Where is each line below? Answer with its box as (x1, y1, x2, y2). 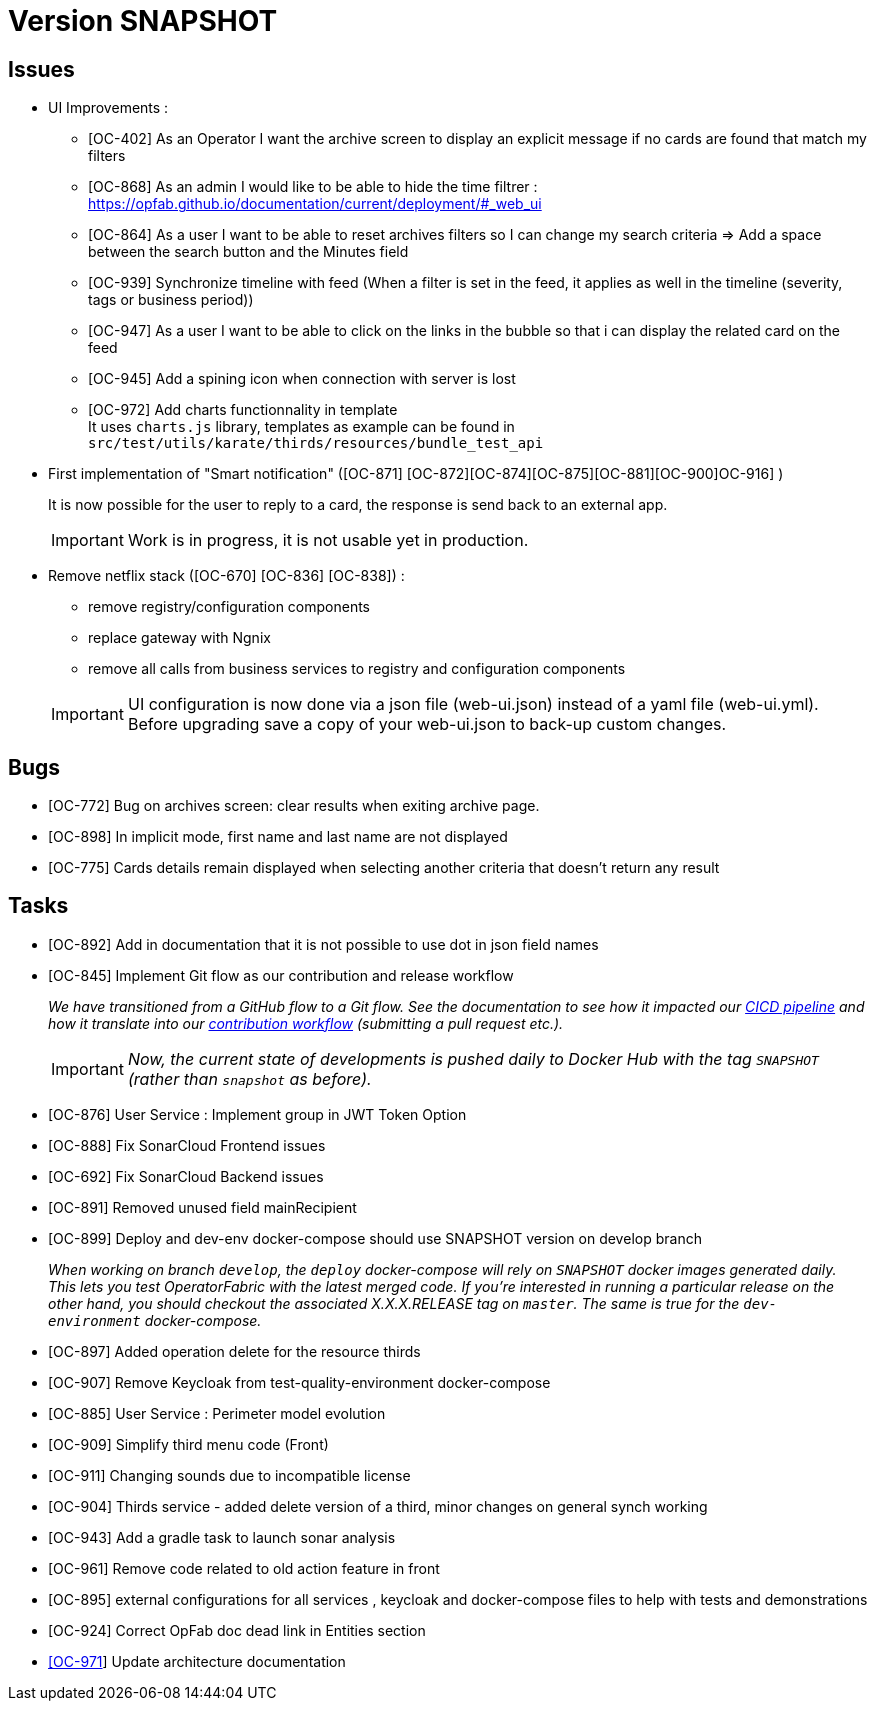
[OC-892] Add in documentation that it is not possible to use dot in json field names (48, 935, 599, 953)
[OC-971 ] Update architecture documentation (48, 1652, 346, 1670)
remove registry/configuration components (88, 598, 371, 616)
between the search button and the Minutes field (88, 243, 409, 261)
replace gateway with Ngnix (88, 629, 271, 647)
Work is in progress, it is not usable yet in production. (127, 530, 529, 551)
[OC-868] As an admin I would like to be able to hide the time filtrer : (88, 178, 538, 196)
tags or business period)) (88, 291, 254, 309)
